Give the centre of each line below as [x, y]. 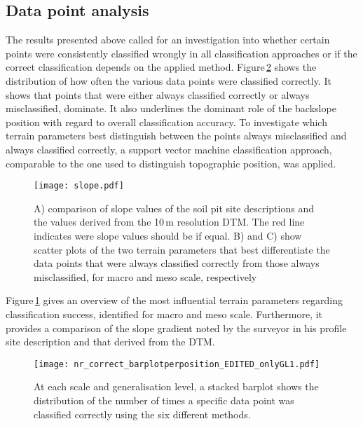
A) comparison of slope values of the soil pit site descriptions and [174, 208]
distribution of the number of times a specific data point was [164, 400]
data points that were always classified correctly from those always [177, 263]
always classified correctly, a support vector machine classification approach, [169, 149]
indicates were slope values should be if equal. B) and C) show [168, 235]
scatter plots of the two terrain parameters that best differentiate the [182, 249]
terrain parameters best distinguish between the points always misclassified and [176, 136]
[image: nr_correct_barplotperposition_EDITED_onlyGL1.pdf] [177, 364]
